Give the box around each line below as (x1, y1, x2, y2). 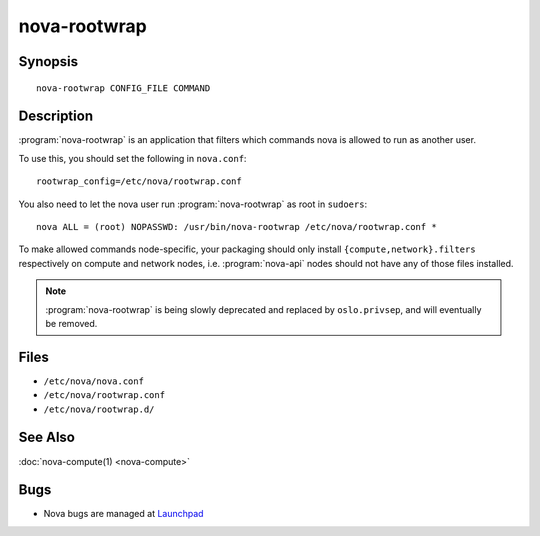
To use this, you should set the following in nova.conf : (18, 152, 247, 164)
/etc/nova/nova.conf (43, 375, 145, 387)
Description (18, 108, 94, 125)
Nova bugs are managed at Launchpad (43, 508, 204, 520)
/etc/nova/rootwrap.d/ (43, 403, 155, 415)
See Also (18, 429, 75, 446)
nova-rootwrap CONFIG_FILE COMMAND (36, 82, 211, 94)
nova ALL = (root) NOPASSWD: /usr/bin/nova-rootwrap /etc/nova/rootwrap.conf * (36, 221, 437, 233)
